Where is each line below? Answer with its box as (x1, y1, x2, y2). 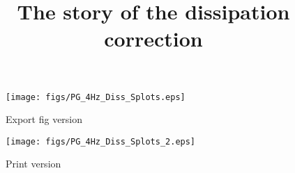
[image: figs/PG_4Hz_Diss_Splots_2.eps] (6, 136, 196, 147)
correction (104, 24, 203, 53)
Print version (6, 156, 61, 171)
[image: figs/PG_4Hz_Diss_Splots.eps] (6, 92, 186, 102)
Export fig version (6, 112, 83, 126)
